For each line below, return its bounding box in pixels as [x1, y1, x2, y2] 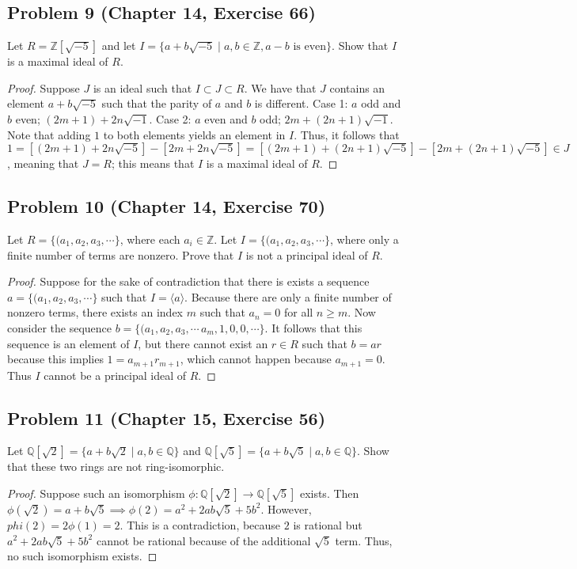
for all [283, 304, 313, 321]
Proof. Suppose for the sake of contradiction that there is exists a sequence [7, 273, 370, 290]
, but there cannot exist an [138, 335, 268, 351]
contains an [329, 79, 385, 96]
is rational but [293, 516, 363, 533]
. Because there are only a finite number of [184, 288, 392, 305]
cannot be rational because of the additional [96, 532, 311, 548]
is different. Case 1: [254, 95, 348, 112]
